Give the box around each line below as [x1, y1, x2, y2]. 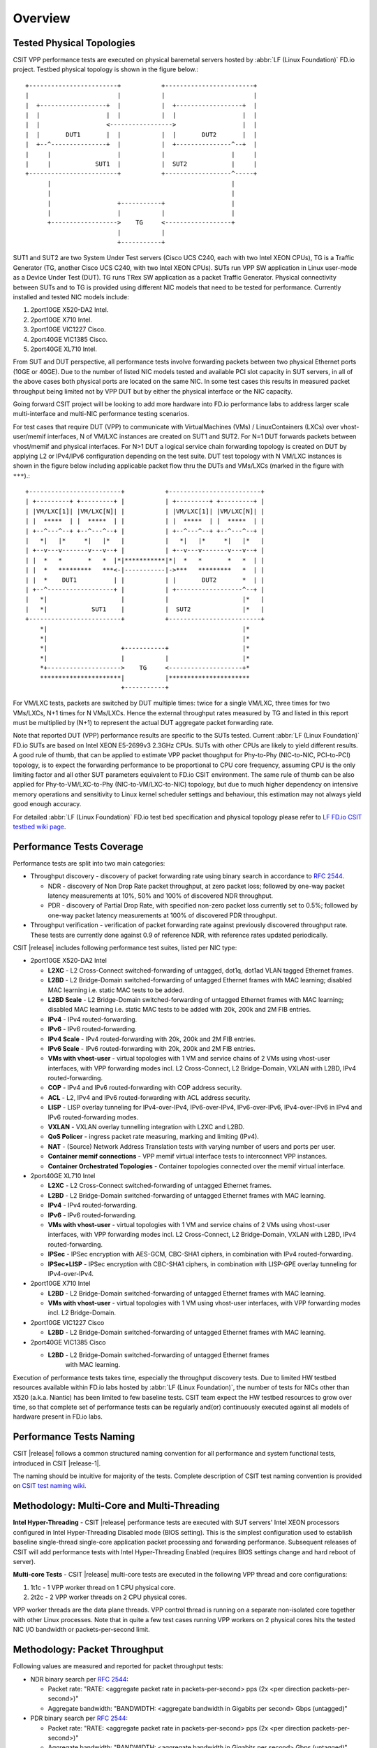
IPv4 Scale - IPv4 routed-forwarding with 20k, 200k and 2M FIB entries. [47, 1035, 256, 1043]
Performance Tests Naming [13, 1431, 135, 1443]
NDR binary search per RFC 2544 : [30, 1675, 129, 1683]
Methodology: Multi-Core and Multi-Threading [13, 1500, 220, 1512]
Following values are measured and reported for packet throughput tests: [13, 1662, 223, 1670]
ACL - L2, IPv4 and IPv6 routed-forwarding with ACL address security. [47, 1093, 251, 1101]
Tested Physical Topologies [13, 37, 135, 49]
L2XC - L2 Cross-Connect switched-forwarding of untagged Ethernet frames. [47, 1182, 272, 1190]
